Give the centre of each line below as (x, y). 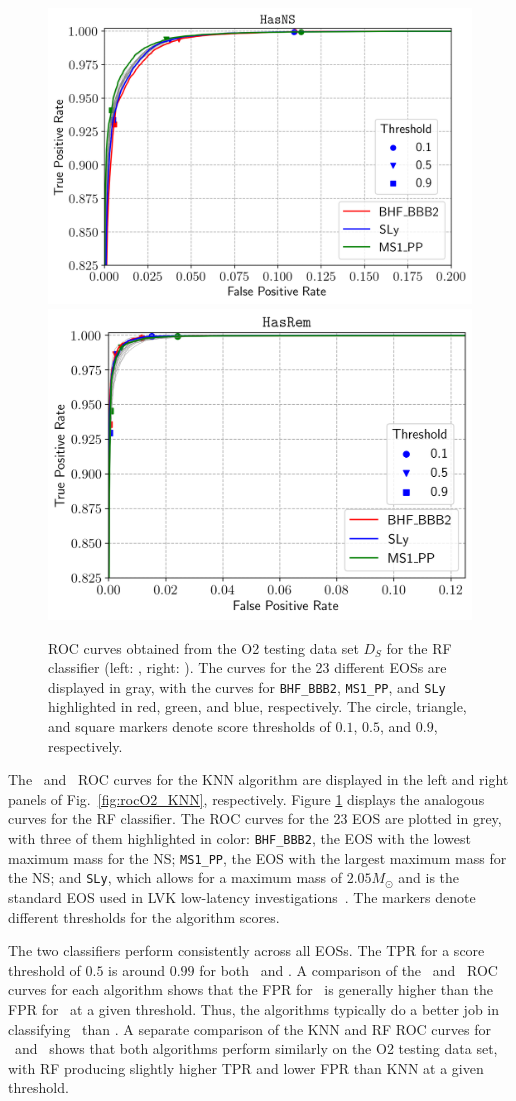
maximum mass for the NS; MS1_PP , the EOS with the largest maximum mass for (257, 857)
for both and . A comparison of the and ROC (348, 969)
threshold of (44, 969)
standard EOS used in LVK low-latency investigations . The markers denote (242, 896)
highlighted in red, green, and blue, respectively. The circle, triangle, (257, 706)
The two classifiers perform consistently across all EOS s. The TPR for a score (246, 950)
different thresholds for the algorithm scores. (144, 916)
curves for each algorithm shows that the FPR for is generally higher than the (250, 989)
